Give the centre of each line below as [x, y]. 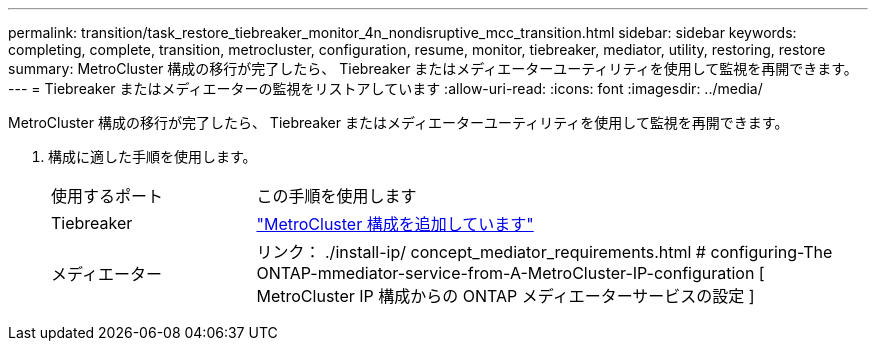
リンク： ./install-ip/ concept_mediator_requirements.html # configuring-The [544, 252]
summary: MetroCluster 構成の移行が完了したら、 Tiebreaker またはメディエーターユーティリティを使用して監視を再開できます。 [433, 68]
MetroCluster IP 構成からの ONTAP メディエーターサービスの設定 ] [505, 296]
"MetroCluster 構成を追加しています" [395, 224]
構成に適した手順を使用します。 [152, 156]
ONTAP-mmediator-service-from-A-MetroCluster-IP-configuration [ [510, 273]
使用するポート [107, 196]
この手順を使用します [336, 196]
